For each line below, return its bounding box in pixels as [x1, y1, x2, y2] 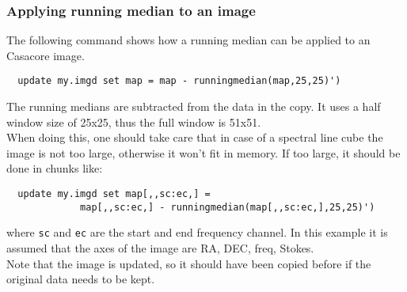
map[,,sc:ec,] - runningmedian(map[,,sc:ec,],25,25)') [80, 201, 375, 213]
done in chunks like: [6, 160, 103, 176]
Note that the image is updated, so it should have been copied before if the [6, 255, 371, 271]
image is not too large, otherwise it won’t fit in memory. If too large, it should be [6, 144, 401, 161]
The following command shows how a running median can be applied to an [6, 32, 371, 48]
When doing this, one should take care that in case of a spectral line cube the [6, 129, 383, 146]
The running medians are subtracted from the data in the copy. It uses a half [6, 98, 381, 115]
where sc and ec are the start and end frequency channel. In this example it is [6, 224, 388, 241]
